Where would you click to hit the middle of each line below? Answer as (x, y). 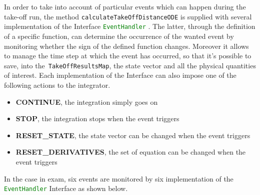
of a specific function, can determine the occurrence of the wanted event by (119, 36)
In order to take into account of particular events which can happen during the (125, 6)
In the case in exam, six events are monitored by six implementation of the (119, 178)
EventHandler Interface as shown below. (66, 188)
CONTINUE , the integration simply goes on (87, 101)
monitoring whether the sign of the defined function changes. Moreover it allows (126, 46)
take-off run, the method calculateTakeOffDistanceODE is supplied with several (128, 16)
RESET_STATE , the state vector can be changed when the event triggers (133, 135)
